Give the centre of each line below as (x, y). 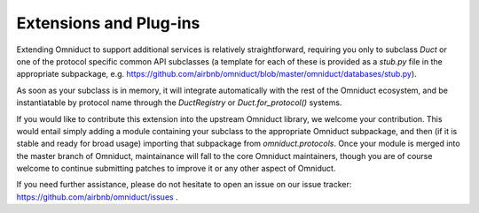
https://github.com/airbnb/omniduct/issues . (97, 197)
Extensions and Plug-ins (108, 23)
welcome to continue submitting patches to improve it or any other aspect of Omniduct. (176, 169)
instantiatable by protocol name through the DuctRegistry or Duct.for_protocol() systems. (179, 103)
